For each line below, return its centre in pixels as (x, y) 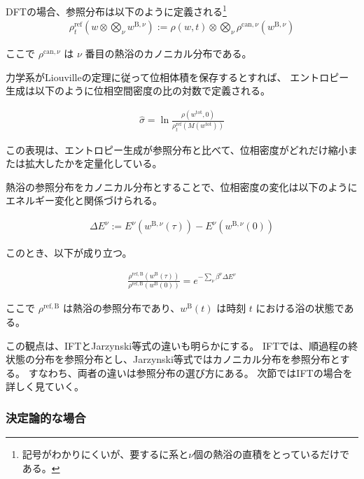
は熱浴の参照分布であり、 (121, 308)
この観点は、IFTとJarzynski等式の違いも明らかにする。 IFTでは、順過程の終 (182, 345)
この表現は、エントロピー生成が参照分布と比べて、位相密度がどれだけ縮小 (177, 149)
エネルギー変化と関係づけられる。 (84, 200)
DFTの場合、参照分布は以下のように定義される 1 (116, 10)
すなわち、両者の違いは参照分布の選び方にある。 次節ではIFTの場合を (190, 372)
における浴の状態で (300, 308)
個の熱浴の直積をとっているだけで (272, 454)
